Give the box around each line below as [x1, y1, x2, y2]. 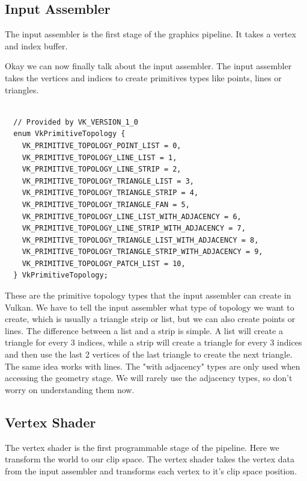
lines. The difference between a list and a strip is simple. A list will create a [5, 324, 283, 337]
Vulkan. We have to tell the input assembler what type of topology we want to [5, 300, 294, 313]
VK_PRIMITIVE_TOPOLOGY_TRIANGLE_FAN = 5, [22, 200, 190, 209]
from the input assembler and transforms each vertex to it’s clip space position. [5, 464, 297, 477]
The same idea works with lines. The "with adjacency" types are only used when [5, 359, 300, 372]
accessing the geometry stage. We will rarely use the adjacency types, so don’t [5, 371, 293, 384]
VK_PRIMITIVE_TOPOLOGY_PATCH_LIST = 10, [22, 259, 186, 268]
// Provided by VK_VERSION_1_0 [13, 117, 138, 126]
